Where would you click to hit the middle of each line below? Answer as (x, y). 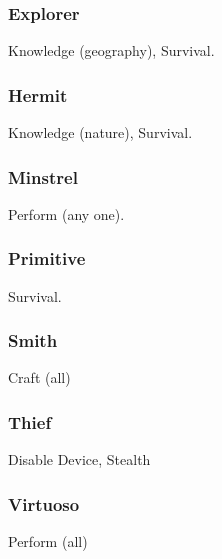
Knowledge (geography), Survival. (111, 50)
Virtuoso (44, 503)
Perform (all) (48, 541)
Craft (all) (39, 377)
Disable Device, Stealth (79, 459)
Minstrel (43, 176)
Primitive (47, 258)
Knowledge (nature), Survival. (100, 132)
